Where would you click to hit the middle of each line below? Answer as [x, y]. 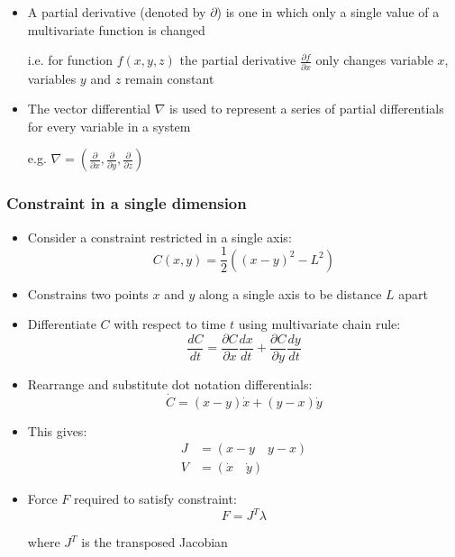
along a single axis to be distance [290, 293]
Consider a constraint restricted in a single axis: [159, 237]
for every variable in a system [109, 126]
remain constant [169, 78]
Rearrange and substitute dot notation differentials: [170, 384]
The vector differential [89, 109]
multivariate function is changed [116, 29]
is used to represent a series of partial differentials [306, 109]
